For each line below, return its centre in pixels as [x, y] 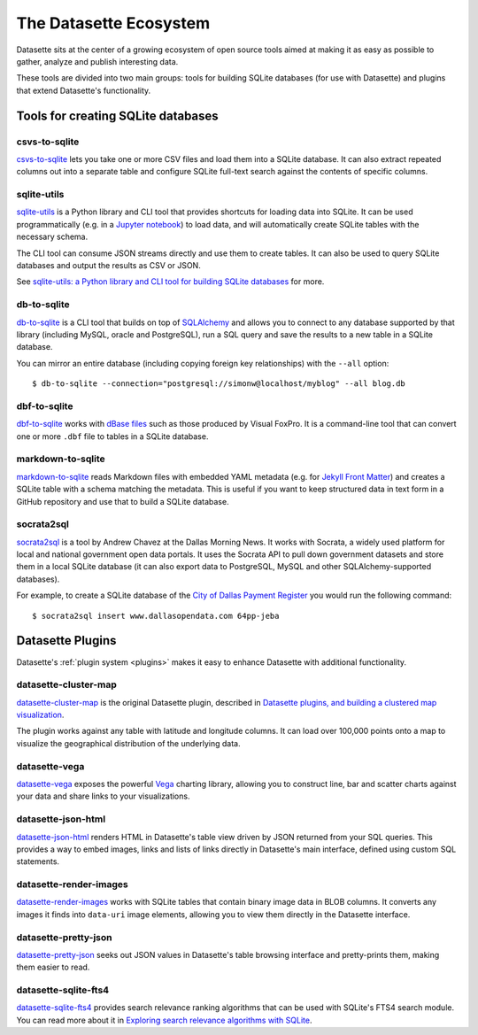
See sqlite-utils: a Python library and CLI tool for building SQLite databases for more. [170, 282]
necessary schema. [52, 237]
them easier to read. [53, 967]
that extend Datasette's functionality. [84, 90]
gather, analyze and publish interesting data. [97, 61]
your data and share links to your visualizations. [103, 796]
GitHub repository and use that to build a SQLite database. [123, 501]
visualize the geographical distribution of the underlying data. [128, 743]
